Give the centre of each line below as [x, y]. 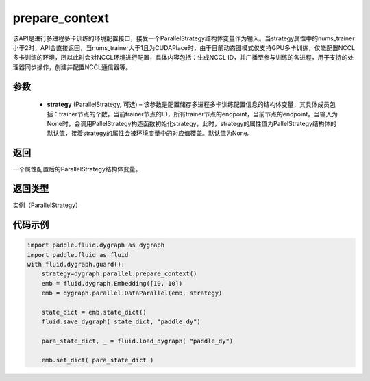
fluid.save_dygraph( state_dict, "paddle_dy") [121, 322]
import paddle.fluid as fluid [78, 255]
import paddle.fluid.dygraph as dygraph [96, 245]
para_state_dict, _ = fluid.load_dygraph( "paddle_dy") [137, 341]
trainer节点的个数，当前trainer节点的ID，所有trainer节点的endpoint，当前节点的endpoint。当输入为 [198, 114]
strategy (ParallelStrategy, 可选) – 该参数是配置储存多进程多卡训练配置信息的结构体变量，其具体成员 [188, 105]
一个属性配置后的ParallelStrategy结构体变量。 [77, 169]
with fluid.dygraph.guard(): [76, 264]
